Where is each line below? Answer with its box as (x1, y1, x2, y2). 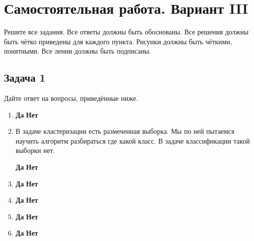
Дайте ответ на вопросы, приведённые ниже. (4, 93, 138, 103)
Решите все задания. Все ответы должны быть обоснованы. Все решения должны (4, 27, 249, 37)
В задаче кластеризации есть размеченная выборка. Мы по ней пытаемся (15, 126, 235, 136)
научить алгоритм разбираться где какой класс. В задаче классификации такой (15, 135, 250, 146)
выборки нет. (15, 145, 55, 155)
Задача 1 (4, 70, 46, 85)
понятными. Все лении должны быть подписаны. (4, 46, 151, 56)
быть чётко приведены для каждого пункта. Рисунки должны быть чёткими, (4, 36, 232, 46)
